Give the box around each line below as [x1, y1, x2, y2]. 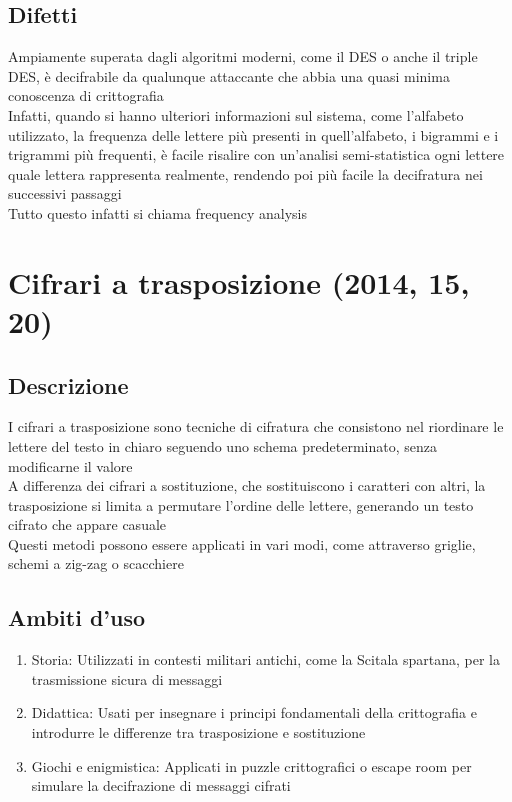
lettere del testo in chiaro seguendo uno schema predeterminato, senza [8, 435, 437, 456]
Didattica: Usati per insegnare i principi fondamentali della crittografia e [31, 702, 477, 723]
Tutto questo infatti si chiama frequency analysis [8, 202, 308, 223]
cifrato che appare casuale [8, 514, 167, 535]
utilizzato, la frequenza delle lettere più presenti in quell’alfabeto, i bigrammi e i [8, 124, 499, 145]
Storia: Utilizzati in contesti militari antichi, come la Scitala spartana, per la [31, 649, 500, 670]
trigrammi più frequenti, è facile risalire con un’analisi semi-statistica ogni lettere [8, 144, 505, 165]
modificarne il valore [8, 455, 133, 476]
